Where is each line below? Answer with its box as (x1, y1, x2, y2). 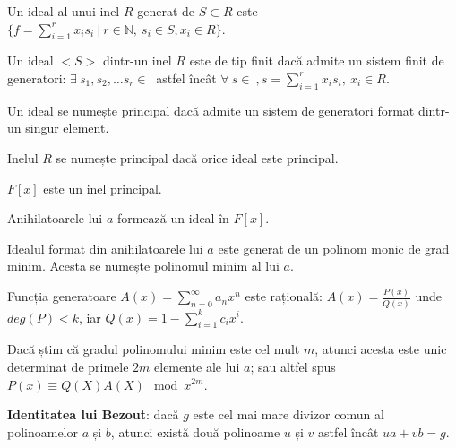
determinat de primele (7, 357, 129, 375)
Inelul (7, 148, 39, 167)
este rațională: (245, 287, 323, 306)
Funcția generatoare (7, 287, 116, 306)
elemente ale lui (154, 357, 240, 375)
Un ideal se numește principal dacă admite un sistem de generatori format (7, 100, 415, 119)
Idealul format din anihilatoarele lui (7, 238, 203, 257)
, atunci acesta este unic (314, 340, 447, 358)
